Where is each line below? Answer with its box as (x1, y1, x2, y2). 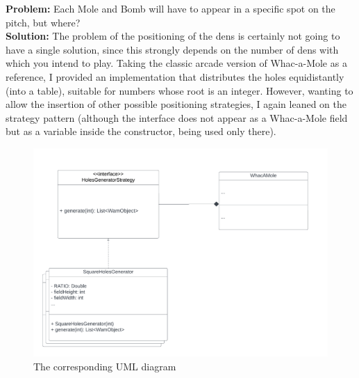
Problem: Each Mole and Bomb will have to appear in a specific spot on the (6, 1, 335, 15)
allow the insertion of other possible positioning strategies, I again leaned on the (6, 97, 347, 111)
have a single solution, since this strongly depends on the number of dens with (6, 42, 339, 56)
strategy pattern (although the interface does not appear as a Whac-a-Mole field (6, 110, 348, 125)
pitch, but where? (6, 15, 81, 29)
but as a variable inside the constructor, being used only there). (6, 124, 276, 139)
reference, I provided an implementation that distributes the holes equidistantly (6, 69, 344, 84)
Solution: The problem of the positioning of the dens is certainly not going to (6, 29, 340, 43)
